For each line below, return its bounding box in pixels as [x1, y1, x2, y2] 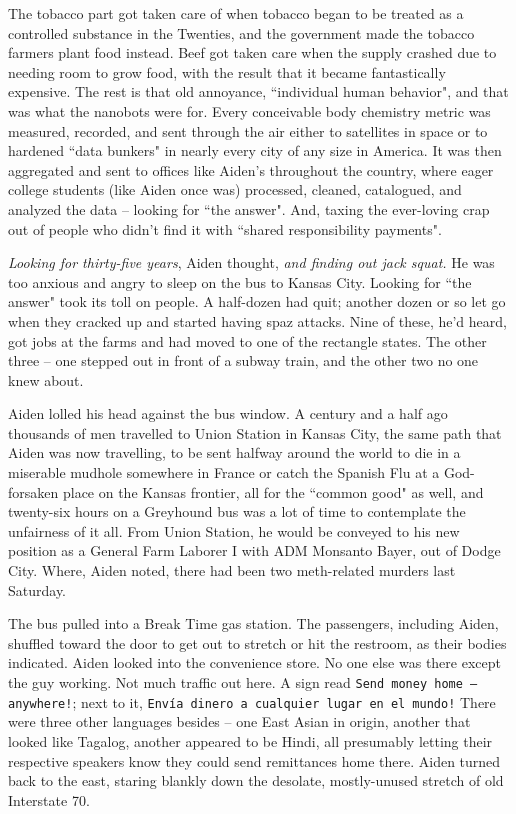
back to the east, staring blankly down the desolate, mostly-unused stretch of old [8, 770, 504, 791]
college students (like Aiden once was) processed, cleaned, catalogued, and [8, 179, 462, 200]
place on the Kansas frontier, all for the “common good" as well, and [62, 481, 484, 502]
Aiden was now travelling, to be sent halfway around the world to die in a [8, 442, 461, 463]
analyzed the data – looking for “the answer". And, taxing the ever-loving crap [8, 198, 490, 219]
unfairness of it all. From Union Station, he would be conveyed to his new [8, 520, 460, 541]
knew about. [8, 369, 84, 390]
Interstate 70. [8, 789, 90, 810]
